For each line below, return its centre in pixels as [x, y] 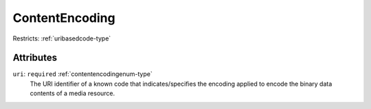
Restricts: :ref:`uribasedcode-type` [62, 38]
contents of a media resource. [72, 93]
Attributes [35, 58]
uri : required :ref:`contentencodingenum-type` [82, 74]
